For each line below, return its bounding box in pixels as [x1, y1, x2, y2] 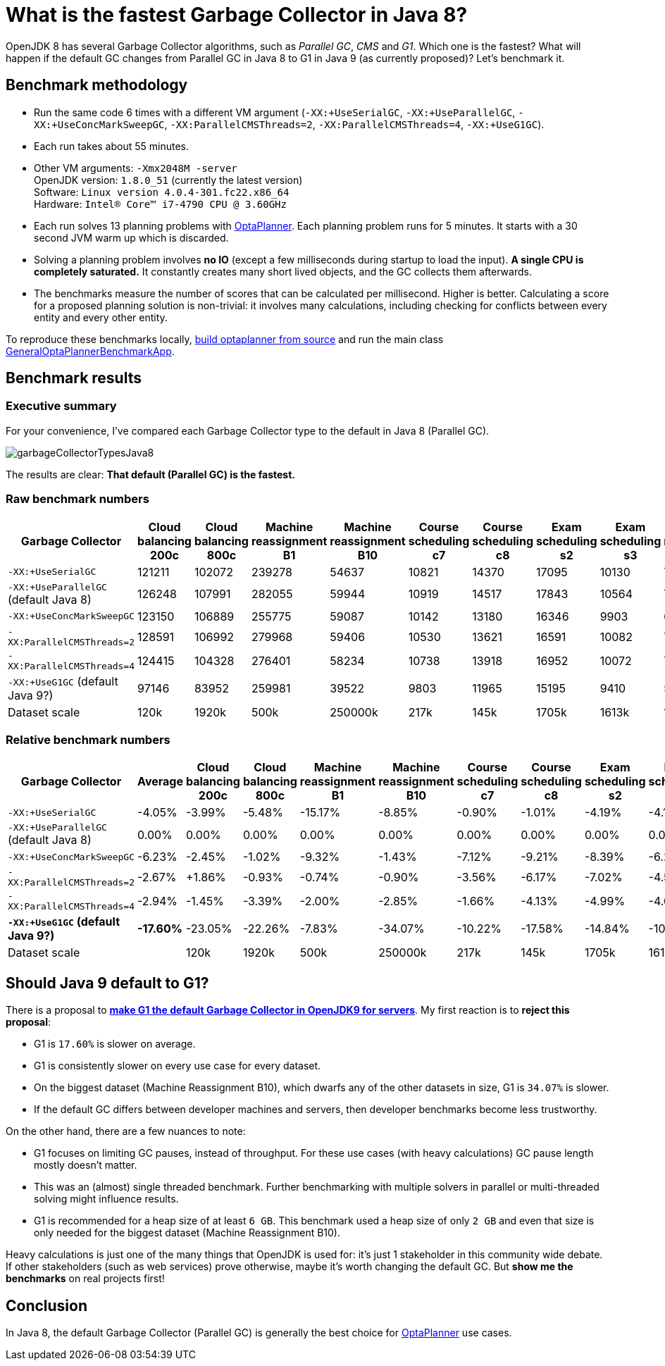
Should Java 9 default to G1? [6, 974, 209, 992]
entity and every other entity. [34, 311, 168, 323]
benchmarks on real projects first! [6, 1272, 165, 1285]
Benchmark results [6, 369, 142, 387]
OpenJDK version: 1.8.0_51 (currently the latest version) [34, 173, 303, 186]
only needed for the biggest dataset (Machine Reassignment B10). [34, 1227, 341, 1239]
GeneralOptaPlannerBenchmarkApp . [6, 344, 175, 357]
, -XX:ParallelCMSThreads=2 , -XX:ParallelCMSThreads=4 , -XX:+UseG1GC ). [164, 118, 545, 130]
